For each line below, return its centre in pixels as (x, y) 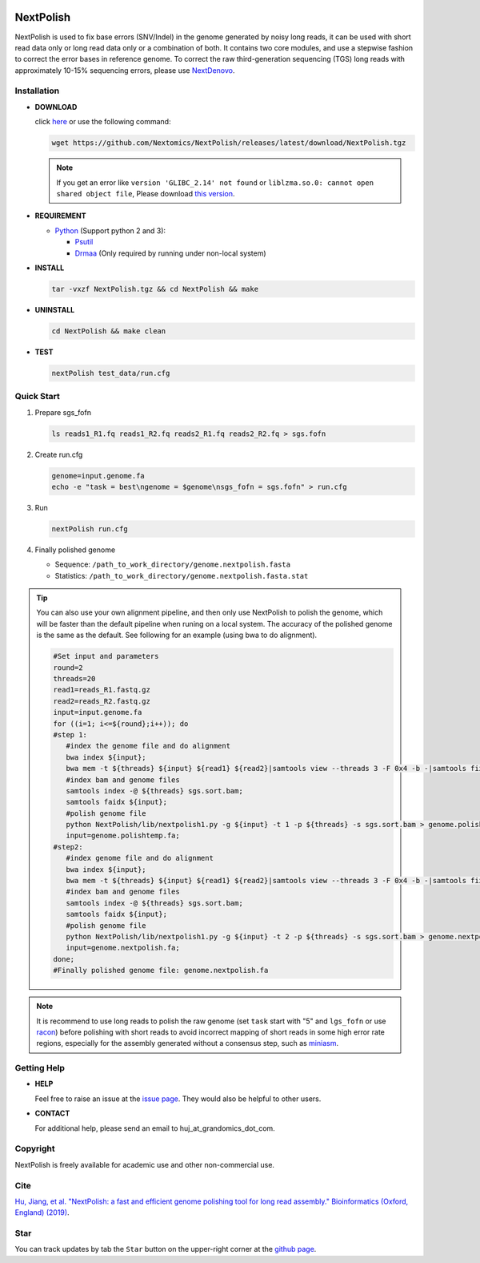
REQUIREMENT (61, 216)
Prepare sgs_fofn (63, 412)
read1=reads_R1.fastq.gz (102, 690)
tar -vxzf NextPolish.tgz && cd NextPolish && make (155, 289)
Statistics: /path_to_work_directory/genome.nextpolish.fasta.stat (182, 575)
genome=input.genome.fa (98, 476)
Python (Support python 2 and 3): (110, 230)
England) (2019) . (42, 1213)
